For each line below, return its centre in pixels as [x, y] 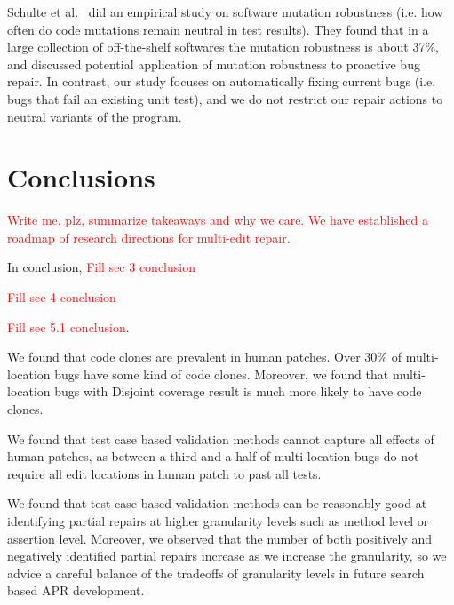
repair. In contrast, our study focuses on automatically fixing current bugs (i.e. [222, 81]
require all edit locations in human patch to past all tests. [164, 473]
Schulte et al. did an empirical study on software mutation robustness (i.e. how [225, 12]
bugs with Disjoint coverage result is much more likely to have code [238, 391]
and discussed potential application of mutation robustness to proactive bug [214, 64]
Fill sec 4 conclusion [62, 297]
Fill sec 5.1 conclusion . [68, 326]
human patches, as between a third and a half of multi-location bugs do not [213, 456]
